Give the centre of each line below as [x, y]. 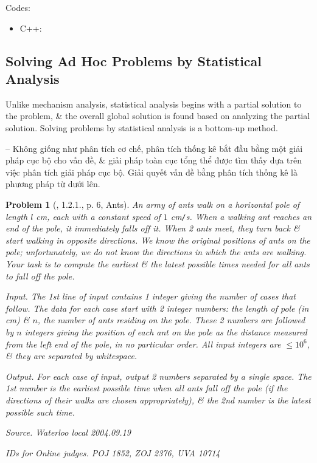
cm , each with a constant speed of [98, 216]
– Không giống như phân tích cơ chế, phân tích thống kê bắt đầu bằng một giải [154, 148]
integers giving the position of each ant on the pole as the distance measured [166, 331]
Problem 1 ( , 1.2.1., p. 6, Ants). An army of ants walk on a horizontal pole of [153, 204]
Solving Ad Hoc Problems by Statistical [134, 60]
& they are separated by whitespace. [71, 356]
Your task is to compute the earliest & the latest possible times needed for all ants [158, 263]
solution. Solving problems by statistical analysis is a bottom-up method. [142, 127]
